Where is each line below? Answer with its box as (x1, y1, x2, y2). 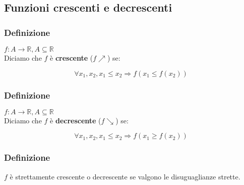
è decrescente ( (50, 115, 101, 125)
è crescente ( (50, 53, 93, 63)
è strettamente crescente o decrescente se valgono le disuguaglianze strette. (10, 171, 240, 181)
